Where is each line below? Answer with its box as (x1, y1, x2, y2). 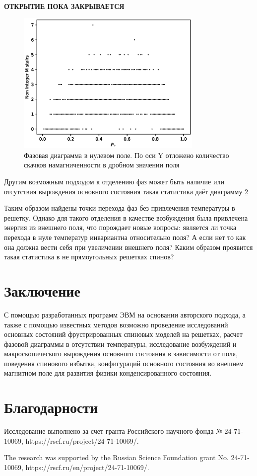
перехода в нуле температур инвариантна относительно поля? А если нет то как (4, 232, 246, 242)
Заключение (4, 280, 80, 301)
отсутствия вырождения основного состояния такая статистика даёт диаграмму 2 (4, 186, 249, 196)
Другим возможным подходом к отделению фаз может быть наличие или (4, 176, 224, 187)
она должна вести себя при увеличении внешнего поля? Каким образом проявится (4, 241, 253, 252)
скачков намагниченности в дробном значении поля (24, 159, 180, 170)
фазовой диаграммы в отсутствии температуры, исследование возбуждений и (4, 338, 237, 349)
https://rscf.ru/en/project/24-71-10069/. (25, 462, 149, 472)
